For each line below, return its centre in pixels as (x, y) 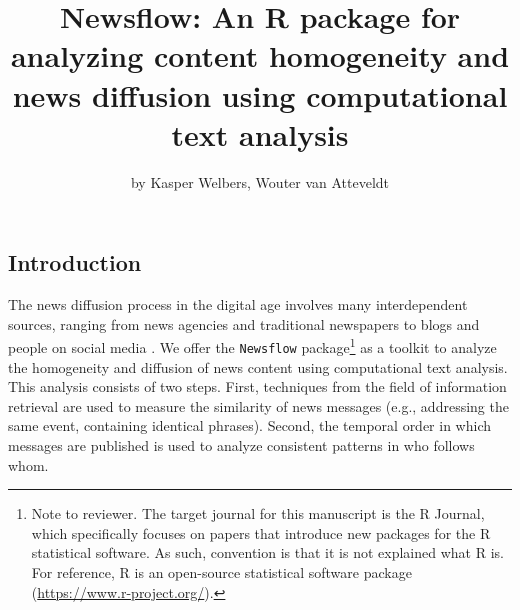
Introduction (75, 262)
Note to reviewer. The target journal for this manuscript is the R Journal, (258, 513)
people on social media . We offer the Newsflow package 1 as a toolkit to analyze (252, 345)
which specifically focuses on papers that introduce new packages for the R (261, 532)
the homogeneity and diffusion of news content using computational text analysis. (258, 366)
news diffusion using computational (260, 94)
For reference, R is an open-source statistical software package (221, 571)
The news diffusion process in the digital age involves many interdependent (238, 304)
